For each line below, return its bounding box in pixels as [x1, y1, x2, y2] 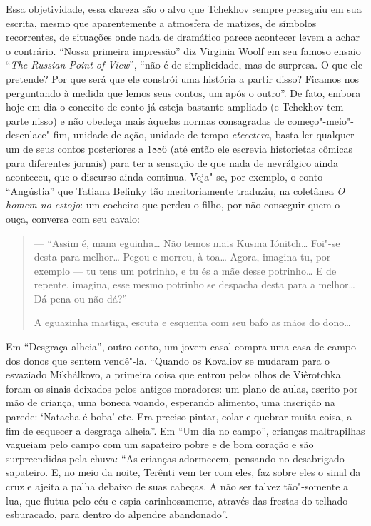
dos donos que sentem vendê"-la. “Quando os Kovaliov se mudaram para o [6, 353, 330, 368]
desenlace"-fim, [6, 127, 71, 142]
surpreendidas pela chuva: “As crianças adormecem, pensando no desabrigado [6, 450, 345, 465]
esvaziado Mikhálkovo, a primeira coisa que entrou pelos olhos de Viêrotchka [6, 367, 341, 382]
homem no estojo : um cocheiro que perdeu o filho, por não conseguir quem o [6, 197, 340, 212]
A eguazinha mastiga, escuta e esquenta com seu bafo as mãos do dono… [34, 315, 351, 330]
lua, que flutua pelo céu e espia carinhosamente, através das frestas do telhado [6, 492, 348, 507]
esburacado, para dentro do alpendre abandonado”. [6, 507, 228, 522]
